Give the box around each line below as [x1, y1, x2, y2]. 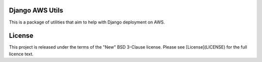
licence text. [9, 51, 34, 57]
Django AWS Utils [9, 6, 64, 14]
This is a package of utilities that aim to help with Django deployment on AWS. [9, 19, 165, 25]
